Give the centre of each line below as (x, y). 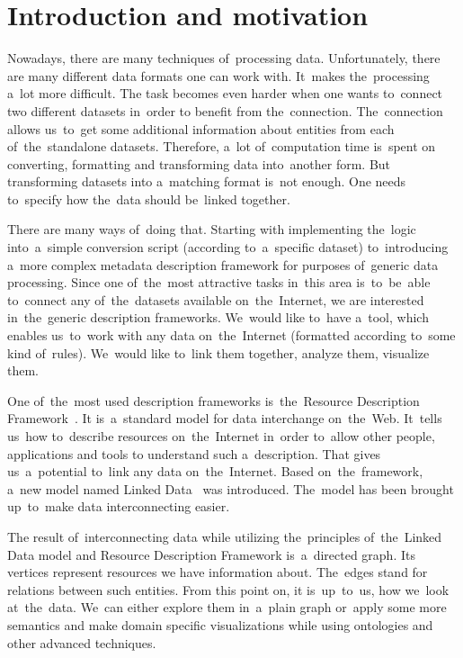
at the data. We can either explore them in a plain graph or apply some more (227, 607)
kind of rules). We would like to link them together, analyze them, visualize (218, 352)
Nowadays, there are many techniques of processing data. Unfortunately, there (224, 58)
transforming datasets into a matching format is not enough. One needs (207, 181)
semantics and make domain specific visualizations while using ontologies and (220, 624)
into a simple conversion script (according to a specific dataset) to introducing (228, 247)
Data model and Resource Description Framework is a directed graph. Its (211, 554)
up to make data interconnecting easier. (119, 506)
